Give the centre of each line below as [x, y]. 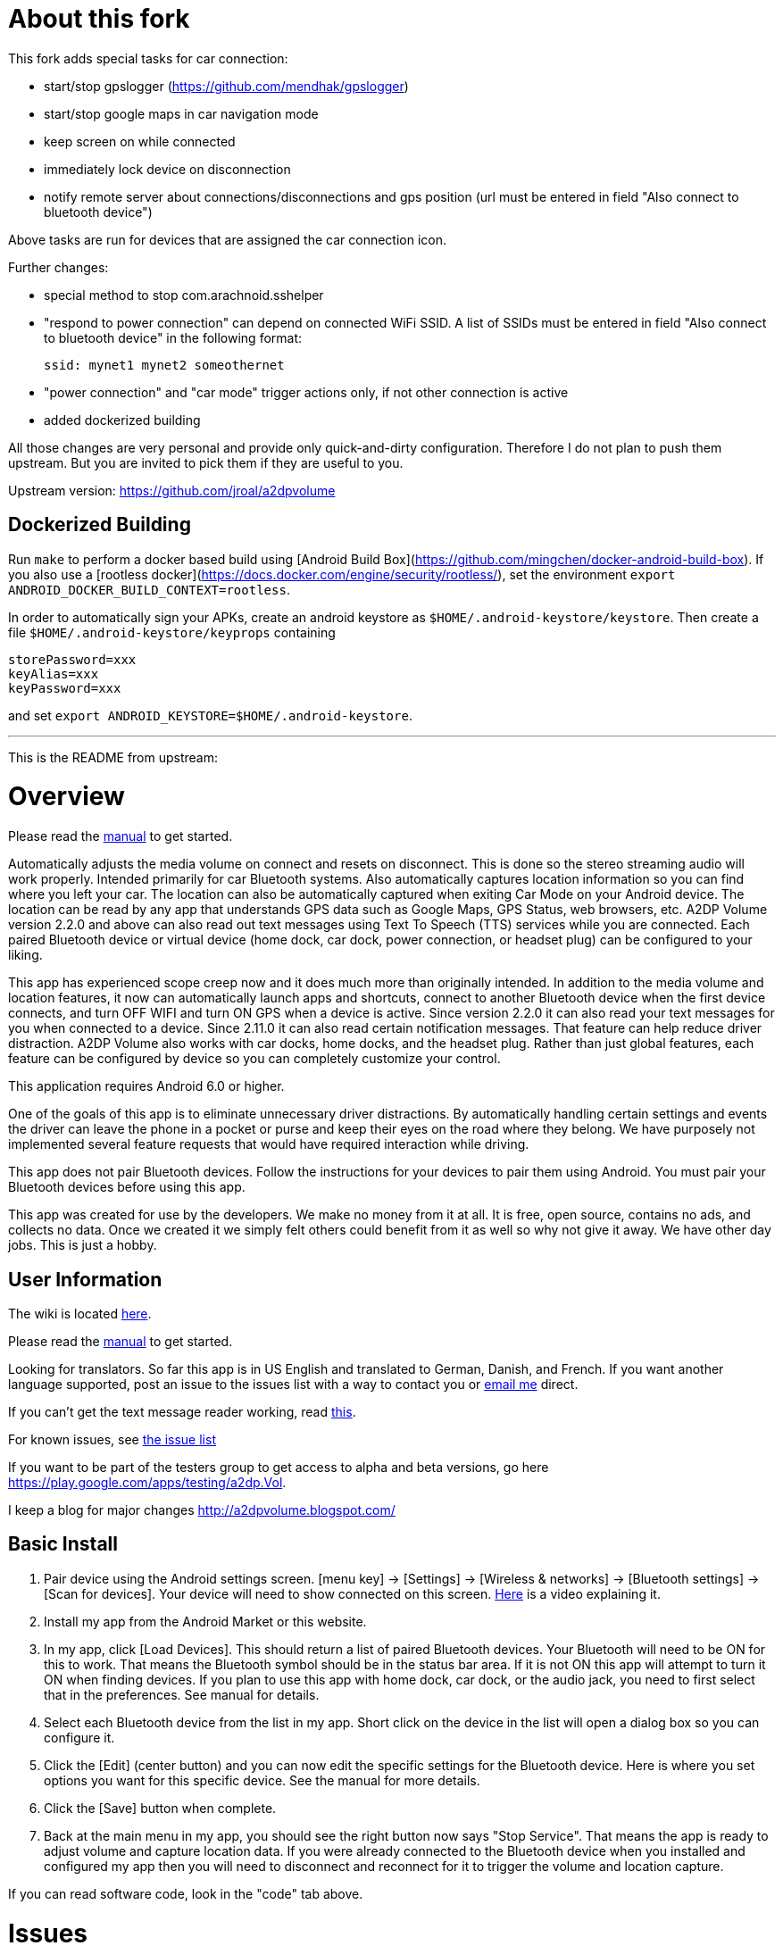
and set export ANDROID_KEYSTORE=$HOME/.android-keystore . [210, 715]
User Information [85, 1279]
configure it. [79, 1737]
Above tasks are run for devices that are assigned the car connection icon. [228, 239]
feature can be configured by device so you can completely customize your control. [254, 1059]
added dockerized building [122, 420]
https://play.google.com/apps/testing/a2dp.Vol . [147, 1482]
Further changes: [58, 267]
